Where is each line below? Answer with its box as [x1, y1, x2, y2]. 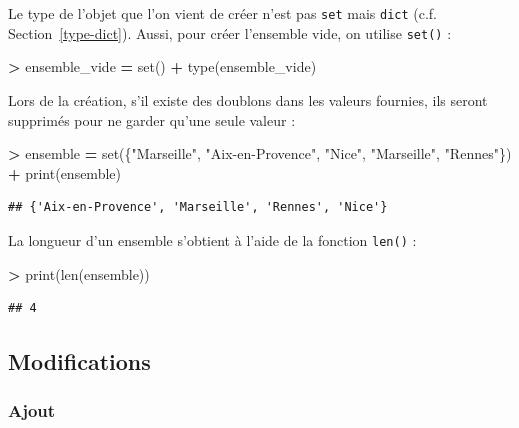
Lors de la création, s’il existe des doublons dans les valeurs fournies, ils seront [8, 89, 488, 110]
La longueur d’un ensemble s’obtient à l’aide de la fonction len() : [8, 229, 417, 250]
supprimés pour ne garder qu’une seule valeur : [8, 109, 296, 130]
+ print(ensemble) [8, 162, 121, 183]
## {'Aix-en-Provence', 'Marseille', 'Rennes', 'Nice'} [8, 200, 388, 215]
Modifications [8, 346, 151, 377]
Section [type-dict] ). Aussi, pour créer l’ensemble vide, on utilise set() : [8, 22, 452, 43]
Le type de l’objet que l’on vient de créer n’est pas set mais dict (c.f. [8, 3, 438, 23]
